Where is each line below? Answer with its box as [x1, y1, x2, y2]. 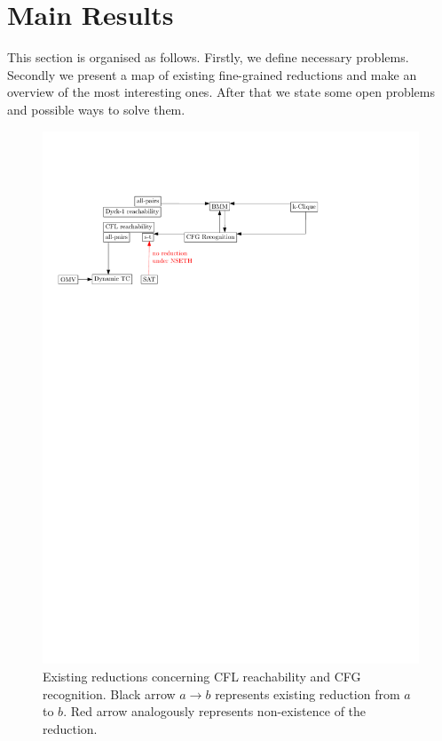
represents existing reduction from [215, 684, 400, 703]
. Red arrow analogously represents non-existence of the [63, 702, 367, 721]
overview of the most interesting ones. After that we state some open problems [7, 83, 435, 101]
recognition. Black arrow [43, 684, 176, 703]
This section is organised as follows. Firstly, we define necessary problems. [7, 48, 409, 67]
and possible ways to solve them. [7, 100, 185, 118]
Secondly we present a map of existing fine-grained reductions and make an [7, 65, 417, 84]
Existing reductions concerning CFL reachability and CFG [43, 667, 361, 686]
